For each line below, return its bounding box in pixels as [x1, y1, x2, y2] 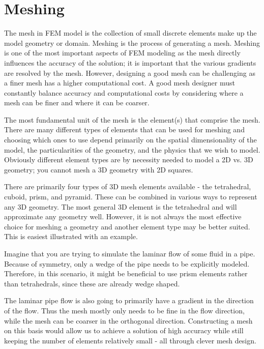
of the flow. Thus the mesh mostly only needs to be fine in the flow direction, [4, 305, 245, 315]
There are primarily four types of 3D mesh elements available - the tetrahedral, [4, 181, 251, 192]
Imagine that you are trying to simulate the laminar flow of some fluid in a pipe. [4, 248, 255, 258]
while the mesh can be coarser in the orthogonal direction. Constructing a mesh [4, 315, 253, 326]
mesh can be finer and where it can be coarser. [4, 97, 150, 108]
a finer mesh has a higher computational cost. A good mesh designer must [4, 77, 235, 88]
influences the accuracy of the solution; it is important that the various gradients [4, 57, 256, 68]
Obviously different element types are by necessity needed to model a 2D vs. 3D [4, 154, 253, 165]
